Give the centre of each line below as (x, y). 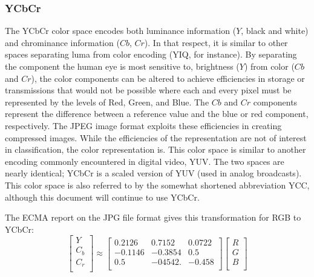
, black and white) (275, 31)
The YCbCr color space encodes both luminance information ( (121, 31)
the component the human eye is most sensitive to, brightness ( (122, 66)
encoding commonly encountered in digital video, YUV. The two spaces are (145, 161)
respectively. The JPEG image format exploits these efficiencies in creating (143, 125)
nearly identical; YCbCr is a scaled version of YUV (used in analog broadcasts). (153, 173)
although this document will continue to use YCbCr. (102, 197)
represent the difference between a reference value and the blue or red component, (157, 114)
